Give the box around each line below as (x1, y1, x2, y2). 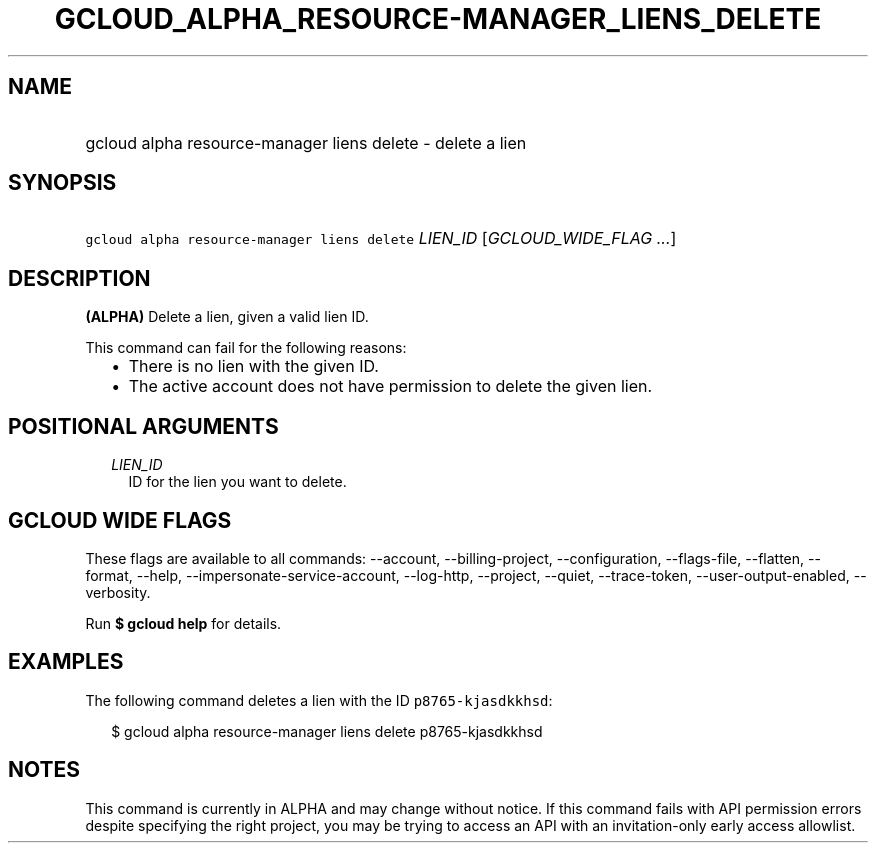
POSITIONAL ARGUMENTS (8, 413, 279, 439)
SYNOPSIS (8, 170, 117, 196)
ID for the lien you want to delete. (128, 473, 347, 491)
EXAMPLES (8, 649, 124, 675)
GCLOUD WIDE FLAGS (8, 507, 232, 533)
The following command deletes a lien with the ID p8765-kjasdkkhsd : (85, 691, 553, 709)
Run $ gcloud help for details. (85, 614, 282, 632)
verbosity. (85, 583, 151, 601)
